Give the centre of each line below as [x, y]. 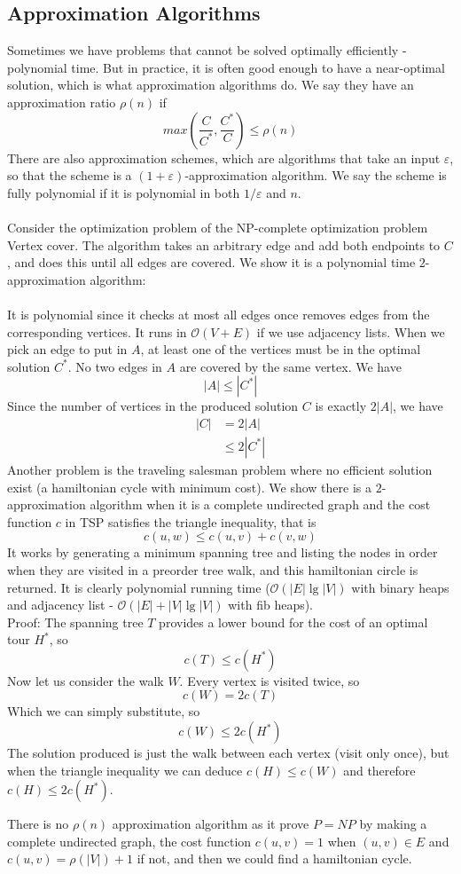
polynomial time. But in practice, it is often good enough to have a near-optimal [226, 67]
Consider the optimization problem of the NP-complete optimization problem [218, 227]
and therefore [379, 770]
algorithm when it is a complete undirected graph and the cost [260, 504]
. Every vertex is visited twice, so [270, 680]
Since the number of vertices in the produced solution [153, 406]
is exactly [341, 406]
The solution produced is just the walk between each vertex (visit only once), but [228, 753]
